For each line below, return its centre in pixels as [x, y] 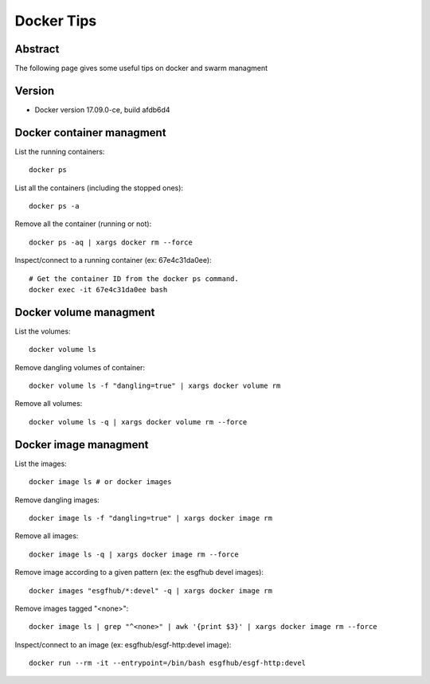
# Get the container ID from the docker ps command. [134, 278]
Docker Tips [56, 21]
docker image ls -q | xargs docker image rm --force [134, 554]
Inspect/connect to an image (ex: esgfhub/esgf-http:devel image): [123, 644]
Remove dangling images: [57, 500]
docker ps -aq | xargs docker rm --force [111, 242]
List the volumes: [43, 331]
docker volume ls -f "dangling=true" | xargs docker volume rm [155, 386]
